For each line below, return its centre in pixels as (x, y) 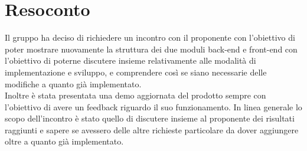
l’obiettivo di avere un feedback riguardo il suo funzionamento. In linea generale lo (153, 106)
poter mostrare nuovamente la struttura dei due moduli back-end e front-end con (151, 49)
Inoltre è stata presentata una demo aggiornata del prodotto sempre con (135, 95)
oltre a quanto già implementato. (64, 141)
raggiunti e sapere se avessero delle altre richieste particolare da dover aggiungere (152, 129)
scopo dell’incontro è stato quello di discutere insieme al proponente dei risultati (150, 118)
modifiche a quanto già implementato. (73, 83)
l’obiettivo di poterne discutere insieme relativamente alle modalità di (130, 60)
